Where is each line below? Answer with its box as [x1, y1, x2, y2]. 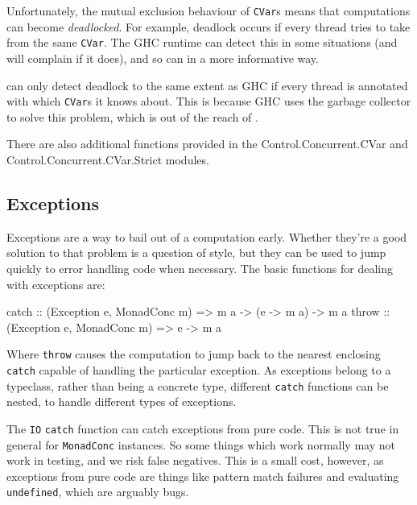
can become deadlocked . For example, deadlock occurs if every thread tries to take [6, 18, 411, 35]
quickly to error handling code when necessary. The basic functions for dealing [6, 259, 394, 276]
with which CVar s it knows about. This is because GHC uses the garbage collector [6, 93, 411, 110]
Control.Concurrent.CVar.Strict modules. [6, 151, 209, 168]
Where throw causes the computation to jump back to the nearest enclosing [6, 346, 381, 362]
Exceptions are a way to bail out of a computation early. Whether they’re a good [6, 228, 407, 245]
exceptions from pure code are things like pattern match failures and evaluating [6, 467, 399, 484]
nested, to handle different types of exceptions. [6, 393, 237, 410]
